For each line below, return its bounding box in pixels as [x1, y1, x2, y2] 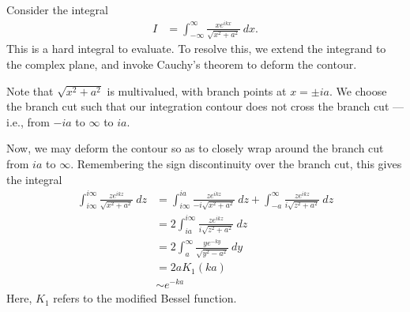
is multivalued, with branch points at [107, 82, 287, 99]
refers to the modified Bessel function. [53, 290, 237, 306]
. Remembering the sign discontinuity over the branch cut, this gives [70, 155, 402, 171]
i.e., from [6, 113, 50, 130]
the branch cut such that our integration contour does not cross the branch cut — [6, 98, 404, 115]
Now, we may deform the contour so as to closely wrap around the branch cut [6, 140, 384, 156]
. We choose [329, 82, 387, 99]
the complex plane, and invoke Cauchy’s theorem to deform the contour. [6, 55, 357, 72]
